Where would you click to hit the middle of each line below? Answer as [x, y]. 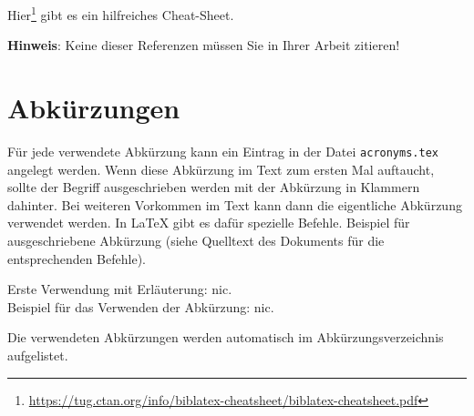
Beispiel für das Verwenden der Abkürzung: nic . [141, 306]
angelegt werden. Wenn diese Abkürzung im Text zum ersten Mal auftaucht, [221, 169]
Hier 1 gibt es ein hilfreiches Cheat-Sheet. [121, 13]
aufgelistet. [38, 355]
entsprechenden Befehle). [77, 258]
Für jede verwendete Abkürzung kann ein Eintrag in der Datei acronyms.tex [223, 151]
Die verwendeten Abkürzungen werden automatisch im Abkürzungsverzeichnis [226, 337]
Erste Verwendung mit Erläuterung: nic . [120, 289]
